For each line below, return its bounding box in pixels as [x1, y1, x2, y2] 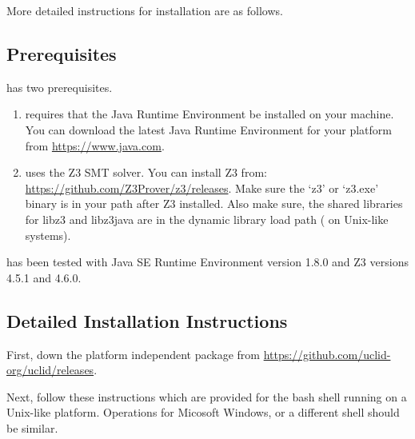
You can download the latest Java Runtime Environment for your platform [25, 121, 392, 138]
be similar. [6, 419, 58, 436]
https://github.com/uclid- [263, 345, 391, 362]
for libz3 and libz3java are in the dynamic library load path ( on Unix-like [25, 210, 389, 227]
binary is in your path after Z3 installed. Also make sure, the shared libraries [25, 195, 403, 212]
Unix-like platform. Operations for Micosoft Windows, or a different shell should [6, 404, 400, 421]
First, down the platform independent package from [6, 345, 260, 362]
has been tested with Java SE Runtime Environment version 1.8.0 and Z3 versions [6, 253, 409, 270]
